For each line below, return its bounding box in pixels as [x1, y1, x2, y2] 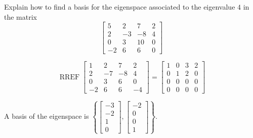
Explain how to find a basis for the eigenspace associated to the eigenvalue [4, 2, 235, 12]
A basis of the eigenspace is [4, 111, 89, 121]
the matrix [4, 11, 37, 22]
